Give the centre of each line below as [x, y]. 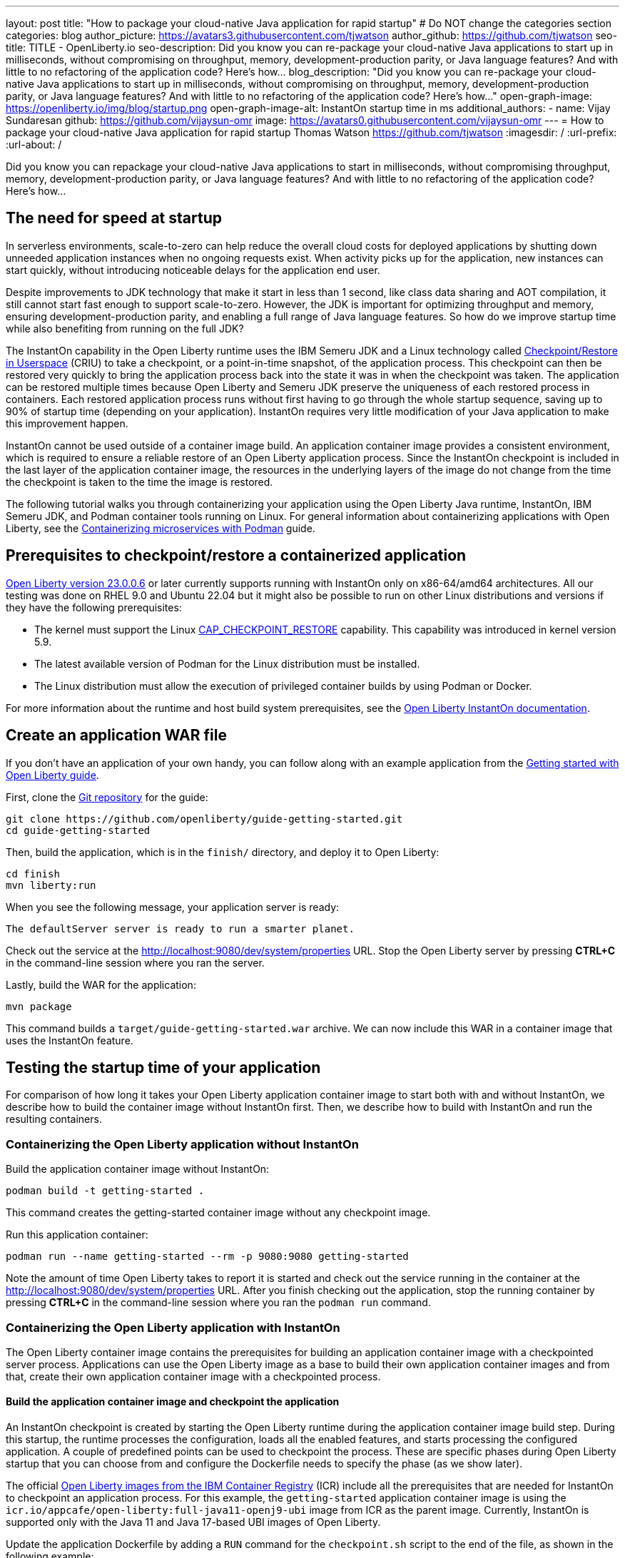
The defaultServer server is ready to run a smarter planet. [180, 928]
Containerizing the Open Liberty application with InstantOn [173, 1327]
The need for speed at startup [114, 218]
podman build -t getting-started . [105, 1191]
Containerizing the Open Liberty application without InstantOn [182, 1144]
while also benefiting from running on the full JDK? [125, 328]
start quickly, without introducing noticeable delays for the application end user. [193, 270]
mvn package [39, 1006]
